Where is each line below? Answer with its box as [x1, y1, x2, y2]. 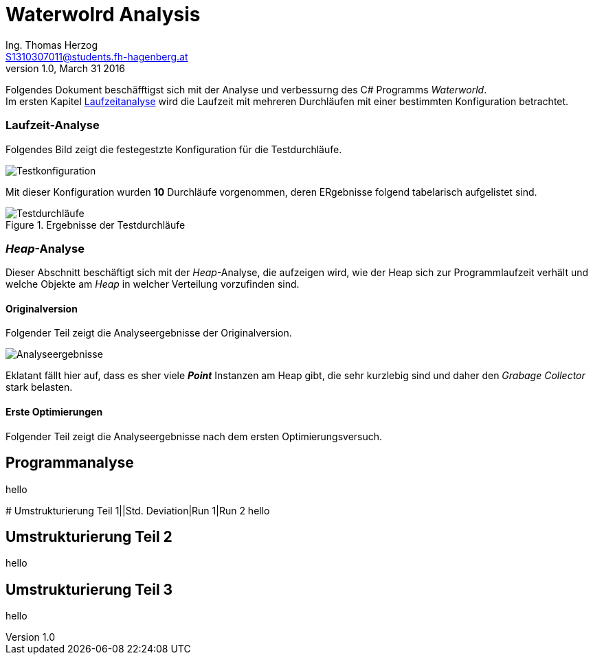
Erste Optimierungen [5, 406, 103, 418]
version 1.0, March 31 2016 [5, 62, 126, 74]
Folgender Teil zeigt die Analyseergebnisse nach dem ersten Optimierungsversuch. [5, 430, 383, 442]
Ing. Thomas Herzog [5, 38, 98, 51]
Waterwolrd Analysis [5, 3, 201, 26]
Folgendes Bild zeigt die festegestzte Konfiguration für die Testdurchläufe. [5, 143, 342, 155]
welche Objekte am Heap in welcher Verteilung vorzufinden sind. [5, 278, 300, 291]
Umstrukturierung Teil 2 [5, 527, 172, 545]
